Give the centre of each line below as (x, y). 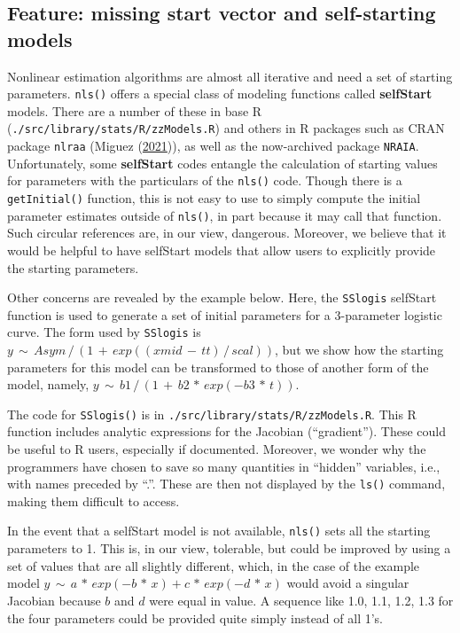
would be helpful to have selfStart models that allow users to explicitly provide (222, 250)
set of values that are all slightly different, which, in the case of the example (214, 565)
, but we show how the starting (359, 349)
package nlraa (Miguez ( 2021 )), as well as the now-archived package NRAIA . (213, 146)
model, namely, (48, 384)
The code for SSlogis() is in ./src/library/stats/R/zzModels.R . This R (212, 414)
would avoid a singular (348, 583)
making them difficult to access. (94, 500)
